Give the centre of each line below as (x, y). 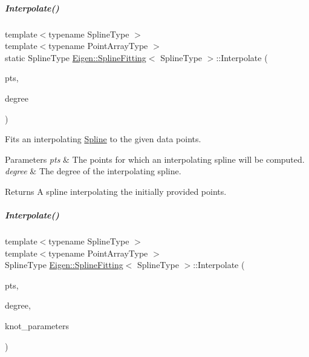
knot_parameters (37, 326)
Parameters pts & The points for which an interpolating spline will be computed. (155, 159)
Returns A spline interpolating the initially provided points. (116, 191)
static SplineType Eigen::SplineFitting (76, 57)
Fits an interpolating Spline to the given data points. (103, 139)
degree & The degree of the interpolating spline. (93, 171)
